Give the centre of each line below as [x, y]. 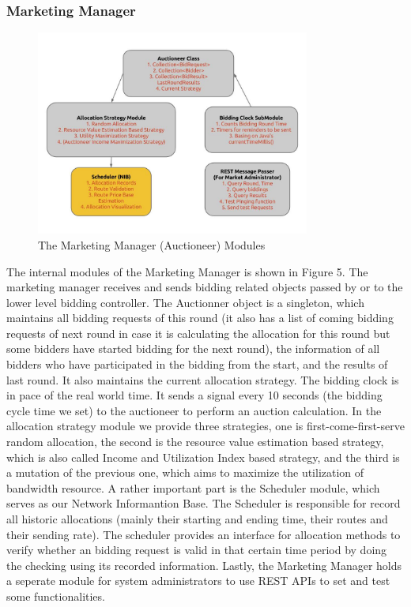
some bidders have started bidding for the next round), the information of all [193, 348]
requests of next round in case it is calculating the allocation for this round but [198, 333]
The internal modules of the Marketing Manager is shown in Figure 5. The [187, 271]
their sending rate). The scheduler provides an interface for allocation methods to [204, 534]
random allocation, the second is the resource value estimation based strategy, [195, 442]
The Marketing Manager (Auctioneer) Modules [152, 244]
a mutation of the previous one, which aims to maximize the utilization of [185, 472]
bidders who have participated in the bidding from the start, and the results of [197, 364]
